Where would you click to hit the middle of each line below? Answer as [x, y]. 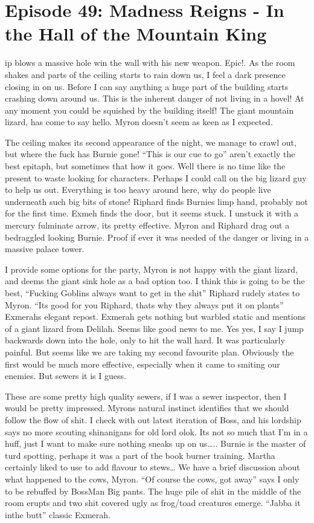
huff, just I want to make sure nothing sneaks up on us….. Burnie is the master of [155, 443]
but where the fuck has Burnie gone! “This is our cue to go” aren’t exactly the [150, 154]
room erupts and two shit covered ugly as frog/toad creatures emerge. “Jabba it [153, 503]
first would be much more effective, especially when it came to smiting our [143, 364]
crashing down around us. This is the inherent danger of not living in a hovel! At [155, 98]
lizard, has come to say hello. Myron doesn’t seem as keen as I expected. [139, 122]
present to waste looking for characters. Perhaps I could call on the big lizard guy [156, 177]
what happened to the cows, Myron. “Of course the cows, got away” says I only [152, 479]
